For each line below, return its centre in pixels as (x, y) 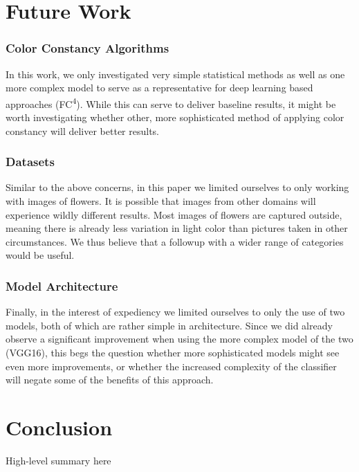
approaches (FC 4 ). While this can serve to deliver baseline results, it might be (171, 102)
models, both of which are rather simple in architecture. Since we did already (169, 325)
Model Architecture (62, 285)
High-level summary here (58, 460)
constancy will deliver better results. (83, 130)
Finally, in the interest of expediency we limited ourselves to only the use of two (175, 312)
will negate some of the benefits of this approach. (110, 380)
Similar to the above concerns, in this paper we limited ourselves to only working (177, 187)
